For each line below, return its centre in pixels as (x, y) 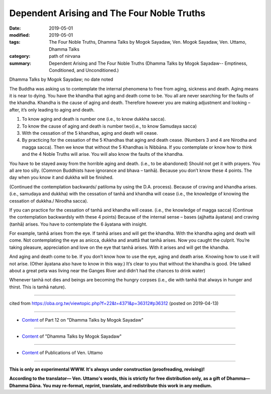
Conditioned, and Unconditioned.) (84, 70)
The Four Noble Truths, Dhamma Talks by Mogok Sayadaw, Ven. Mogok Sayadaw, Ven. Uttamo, (148, 42)
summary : (20, 63)
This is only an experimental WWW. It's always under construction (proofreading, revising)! (107, 369)
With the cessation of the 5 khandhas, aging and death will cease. (90, 133)
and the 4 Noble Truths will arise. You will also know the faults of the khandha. (103, 154)
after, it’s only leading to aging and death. (52, 110)
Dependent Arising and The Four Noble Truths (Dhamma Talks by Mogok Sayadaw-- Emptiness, (148, 63)
